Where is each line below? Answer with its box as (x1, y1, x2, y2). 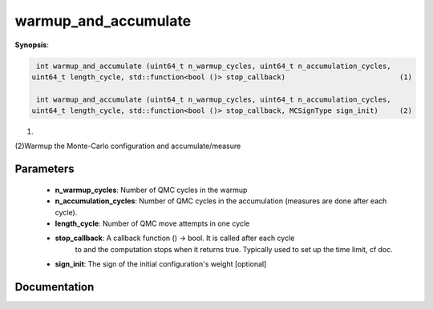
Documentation (14, 280, 95, 294)
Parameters (14, 163, 75, 176)
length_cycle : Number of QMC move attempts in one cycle (55, 219, 250, 228)
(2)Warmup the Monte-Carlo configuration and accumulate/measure (14, 141, 241, 151)
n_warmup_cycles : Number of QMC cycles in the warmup (55, 185, 248, 195)
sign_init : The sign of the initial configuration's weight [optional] (55, 259, 267, 269)
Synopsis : (14, 40, 50, 50)
